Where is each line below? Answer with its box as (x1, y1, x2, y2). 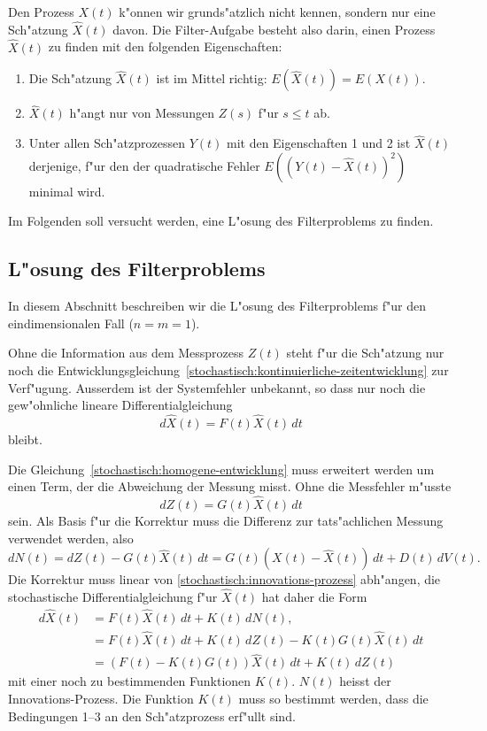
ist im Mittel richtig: (156, 69, 267, 88)
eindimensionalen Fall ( (8, 313, 134, 332)
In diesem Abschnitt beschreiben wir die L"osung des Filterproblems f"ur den (8, 296, 426, 315)
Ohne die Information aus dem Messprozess (8, 343, 244, 362)
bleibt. (8, 430, 43, 449)
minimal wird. (28, 181, 105, 200)
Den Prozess (8, 3, 74, 20)
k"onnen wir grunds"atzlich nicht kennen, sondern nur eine (119, 3, 436, 20)
